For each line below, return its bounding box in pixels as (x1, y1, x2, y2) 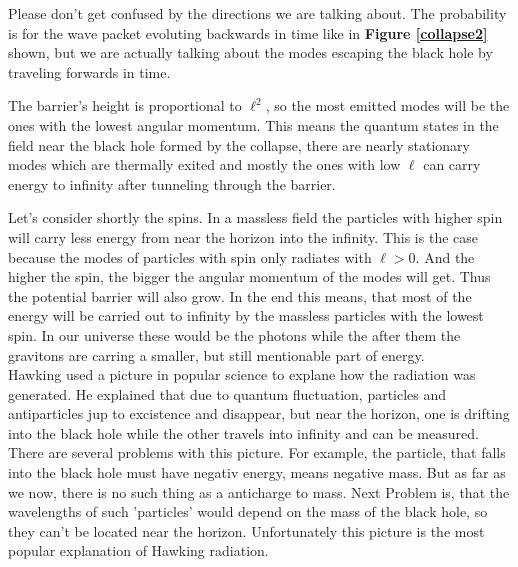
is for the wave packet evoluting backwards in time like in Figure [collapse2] (8, 22, 488, 43)
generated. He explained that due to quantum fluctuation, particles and (8, 383, 447, 404)
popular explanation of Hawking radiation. (8, 540, 269, 561)
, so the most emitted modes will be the (265, 95, 510, 116)
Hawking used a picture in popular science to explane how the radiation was (8, 364, 476, 385)
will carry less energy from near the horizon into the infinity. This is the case (8, 226, 478, 247)
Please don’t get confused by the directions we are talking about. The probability (8, 3, 507, 23)
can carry (423, 154, 481, 175)
